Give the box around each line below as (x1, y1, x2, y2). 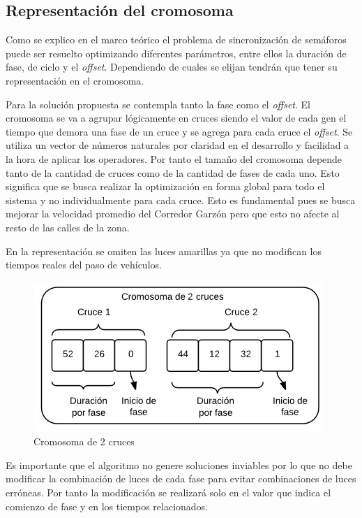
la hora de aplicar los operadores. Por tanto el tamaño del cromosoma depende (6, 151, 342, 166)
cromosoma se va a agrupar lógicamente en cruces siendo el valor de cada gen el (6, 110, 347, 125)
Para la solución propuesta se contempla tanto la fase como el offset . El (6, 96, 310, 111)
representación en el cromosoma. (6, 73, 144, 87)
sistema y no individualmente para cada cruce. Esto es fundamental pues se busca (6, 192, 356, 207)
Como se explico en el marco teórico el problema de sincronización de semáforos (6, 32, 347, 47)
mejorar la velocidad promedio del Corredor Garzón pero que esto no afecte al (6, 206, 340, 221)
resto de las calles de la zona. (6, 220, 130, 234)
